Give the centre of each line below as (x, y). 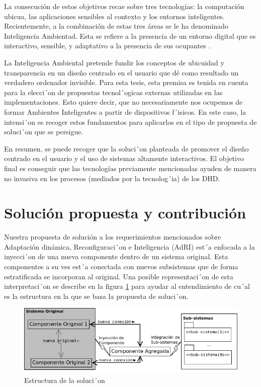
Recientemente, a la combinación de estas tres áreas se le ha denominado (116, 26)
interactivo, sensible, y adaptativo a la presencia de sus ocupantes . (107, 46)
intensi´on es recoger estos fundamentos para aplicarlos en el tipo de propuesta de (130, 122)
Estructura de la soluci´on (65, 380)
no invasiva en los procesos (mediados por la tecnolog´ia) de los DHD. (112, 178)
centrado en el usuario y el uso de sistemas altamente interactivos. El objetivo (124, 158)
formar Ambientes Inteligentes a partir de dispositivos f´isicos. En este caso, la (125, 111)
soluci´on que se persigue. (44, 132)
